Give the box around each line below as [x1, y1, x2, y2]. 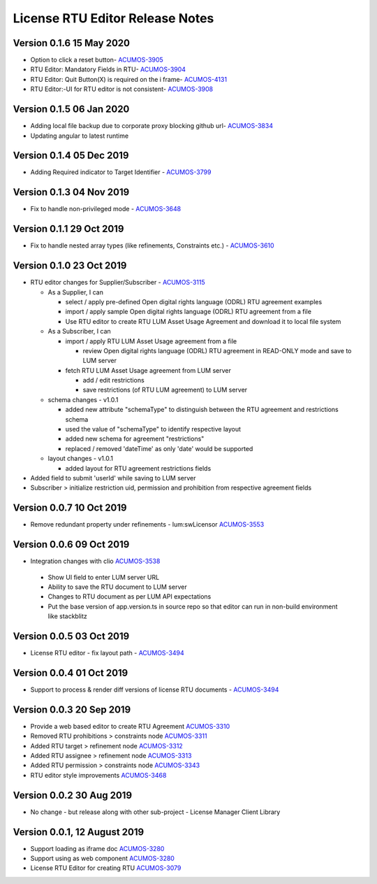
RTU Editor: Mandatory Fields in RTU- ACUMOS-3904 [30, 65, 186, 73]
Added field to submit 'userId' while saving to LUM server [30, 473, 196, 482]
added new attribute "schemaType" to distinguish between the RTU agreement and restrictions [65, 406, 339, 414]
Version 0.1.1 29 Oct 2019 [13, 223, 124, 235]
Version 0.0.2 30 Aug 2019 [13, 789, 133, 801]
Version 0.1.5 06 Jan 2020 [13, 104, 130, 115]
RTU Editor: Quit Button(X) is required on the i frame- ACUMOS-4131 [30, 75, 227, 83]
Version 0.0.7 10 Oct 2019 [13, 502, 127, 514]
